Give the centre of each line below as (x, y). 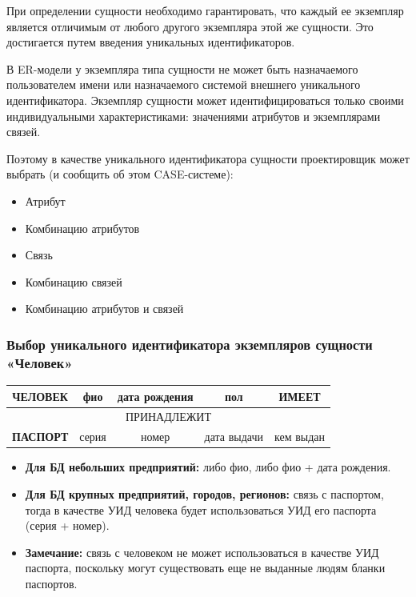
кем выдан (300, 437)
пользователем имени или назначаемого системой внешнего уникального (184, 84)
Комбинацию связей (74, 281)
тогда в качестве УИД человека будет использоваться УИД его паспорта (201, 509)
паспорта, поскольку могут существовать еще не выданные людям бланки (205, 568)
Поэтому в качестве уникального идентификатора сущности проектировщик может (208, 158)
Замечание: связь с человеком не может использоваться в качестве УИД (202, 552)
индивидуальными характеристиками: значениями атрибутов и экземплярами (194, 116)
